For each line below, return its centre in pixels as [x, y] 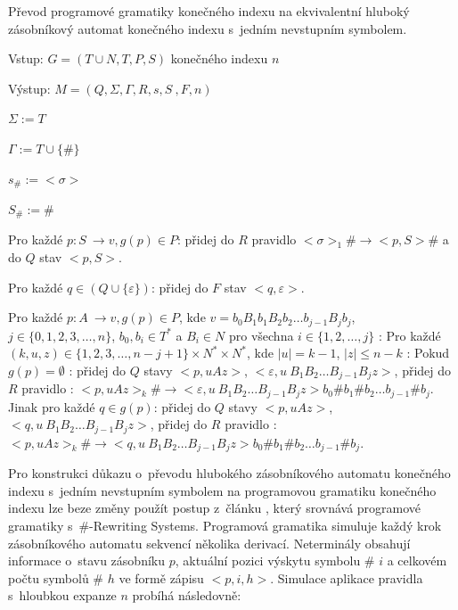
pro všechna [261, 335]
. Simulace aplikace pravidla [347, 577]
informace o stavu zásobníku [86, 561]
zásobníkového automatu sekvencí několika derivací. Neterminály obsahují [209, 543]
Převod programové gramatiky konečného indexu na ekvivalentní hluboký [209, 11]
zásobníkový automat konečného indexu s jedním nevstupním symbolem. [208, 28]
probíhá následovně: [187, 595]
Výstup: [29, 88]
